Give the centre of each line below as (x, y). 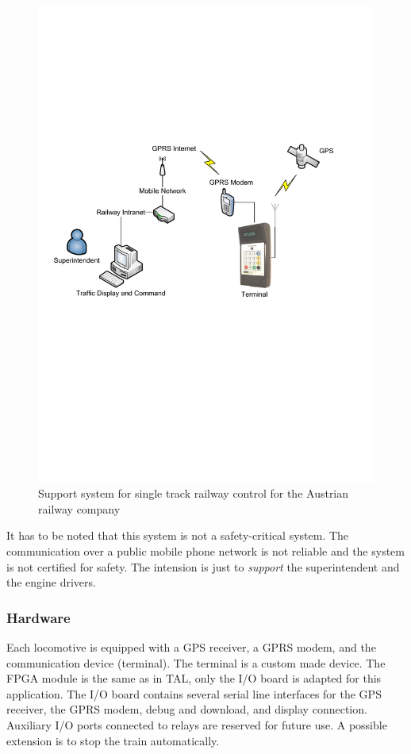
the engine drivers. (51, 582)
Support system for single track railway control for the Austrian (194, 493)
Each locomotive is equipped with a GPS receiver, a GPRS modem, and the (191, 647)
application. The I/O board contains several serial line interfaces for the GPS (194, 693)
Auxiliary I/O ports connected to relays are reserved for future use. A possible (197, 725)
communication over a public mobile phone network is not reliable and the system (205, 551)
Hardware (38, 617)
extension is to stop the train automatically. (113, 740)
